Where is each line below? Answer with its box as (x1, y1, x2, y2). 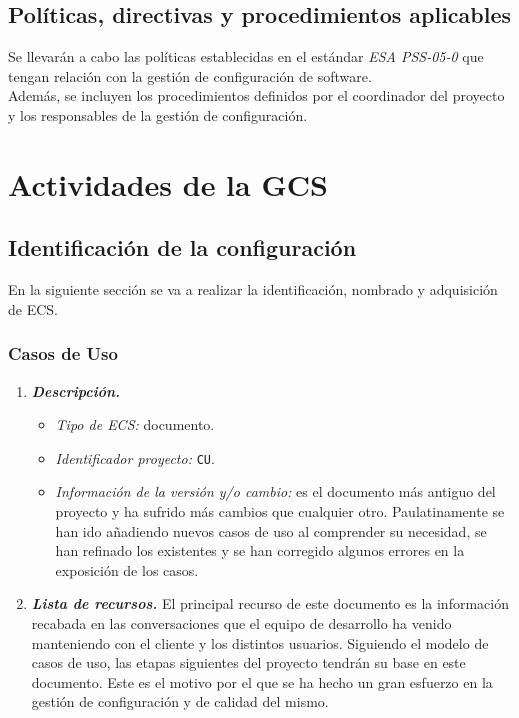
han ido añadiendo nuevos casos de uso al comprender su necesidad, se (55, 520, 487, 541)
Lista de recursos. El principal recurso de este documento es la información (31, 593, 509, 614)
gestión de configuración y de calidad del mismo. (31, 691, 329, 712)
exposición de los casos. (55, 559, 199, 580)
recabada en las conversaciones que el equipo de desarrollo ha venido (31, 612, 452, 633)
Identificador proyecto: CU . (55, 447, 215, 468)
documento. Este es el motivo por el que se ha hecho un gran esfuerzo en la (31, 671, 493, 692)
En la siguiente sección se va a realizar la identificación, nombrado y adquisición (8, 279, 498, 300)
